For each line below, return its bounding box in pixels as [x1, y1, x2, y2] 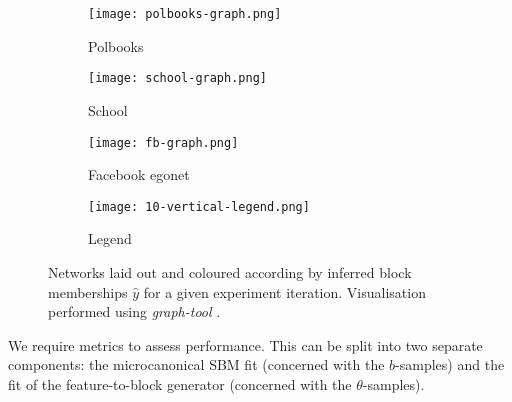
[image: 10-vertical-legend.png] [88, 199, 310, 214]
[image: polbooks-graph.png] [88, 7, 282, 21]
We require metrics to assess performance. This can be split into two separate [8, 334, 483, 355]
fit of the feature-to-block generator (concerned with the [8, 373, 352, 394]
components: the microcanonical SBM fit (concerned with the [8, 354, 385, 375]
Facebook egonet [88, 164, 190, 185]
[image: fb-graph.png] [88, 135, 239, 150]
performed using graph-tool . [48, 301, 221, 322]
